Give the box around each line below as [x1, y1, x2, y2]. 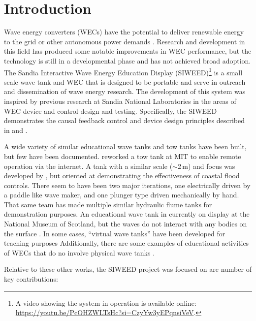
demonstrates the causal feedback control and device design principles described [4, 115, 245, 126]
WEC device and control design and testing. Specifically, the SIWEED [4, 105, 217, 116]
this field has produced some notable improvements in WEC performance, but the [4, 46, 252, 56]
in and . [4, 125, 28, 135]
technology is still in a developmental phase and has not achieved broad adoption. [4, 55, 251, 65]
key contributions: [4, 274, 58, 284]
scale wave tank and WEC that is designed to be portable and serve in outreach [4, 76, 246, 87]
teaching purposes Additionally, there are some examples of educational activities [4, 238, 249, 248]
